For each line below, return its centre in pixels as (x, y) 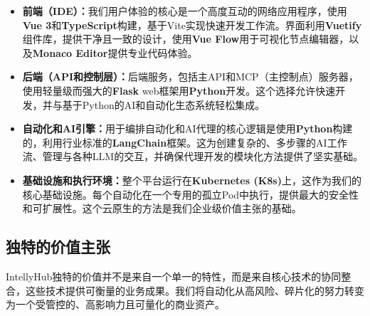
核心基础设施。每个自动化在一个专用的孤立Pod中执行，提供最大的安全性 (191, 194)
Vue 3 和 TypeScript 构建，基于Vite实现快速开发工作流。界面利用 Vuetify (192, 25)
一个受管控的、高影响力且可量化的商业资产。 (120, 304)
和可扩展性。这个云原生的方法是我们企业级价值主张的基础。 (162, 208)
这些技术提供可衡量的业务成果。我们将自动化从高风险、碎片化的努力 (185, 290)
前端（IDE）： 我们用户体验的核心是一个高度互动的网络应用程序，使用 (185, 11)
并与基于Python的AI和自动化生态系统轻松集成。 (154, 104)
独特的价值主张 (58, 247)
